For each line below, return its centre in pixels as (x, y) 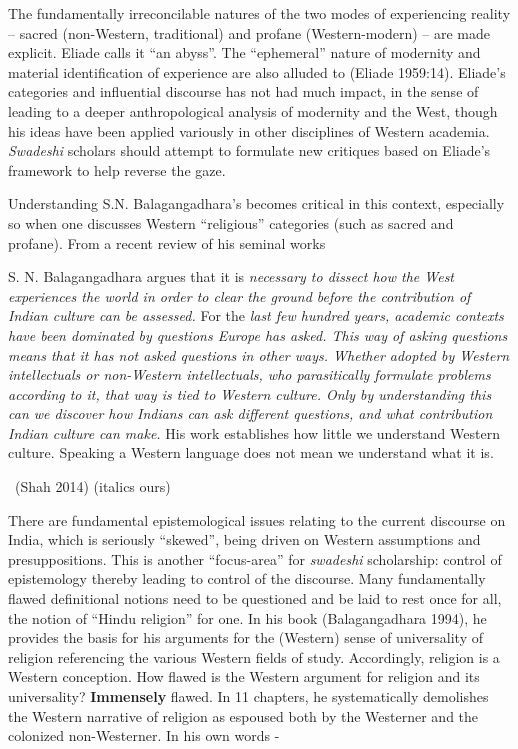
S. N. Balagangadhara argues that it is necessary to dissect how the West (231, 276)
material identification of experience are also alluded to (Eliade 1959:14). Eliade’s (257, 71)
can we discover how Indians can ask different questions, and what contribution (250, 413)
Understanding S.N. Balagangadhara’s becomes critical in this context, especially (256, 203)
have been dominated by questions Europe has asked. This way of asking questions (258, 334)
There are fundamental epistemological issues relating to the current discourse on (257, 519)
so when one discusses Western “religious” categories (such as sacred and (231, 222)
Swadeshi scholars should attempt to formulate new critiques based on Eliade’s (249, 150)
